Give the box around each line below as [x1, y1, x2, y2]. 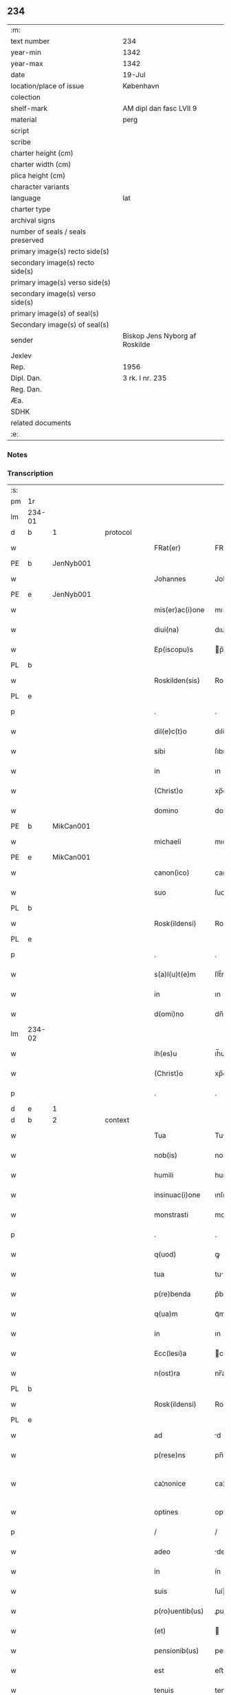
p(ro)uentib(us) [154, 1606, 204, 1616]
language [10, 193, 41, 203]
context [104, 1115, 129, 1125]
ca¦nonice [154, 1479, 186, 1488]
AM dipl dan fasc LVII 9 [122, 103, 197, 113]
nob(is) [154, 1150, 177, 1160]
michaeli [154, 837, 181, 846]
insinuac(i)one [154, 1190, 201, 1200]
